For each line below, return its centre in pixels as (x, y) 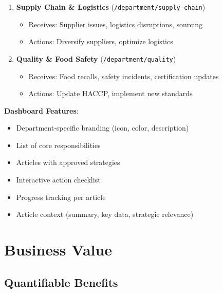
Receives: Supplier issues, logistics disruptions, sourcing (116, 24)
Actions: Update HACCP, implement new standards (110, 93)
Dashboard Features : (41, 110)
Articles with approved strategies (68, 162)
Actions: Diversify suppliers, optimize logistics (101, 41)
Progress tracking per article (61, 197)
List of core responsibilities (58, 145)
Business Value (58, 250)
